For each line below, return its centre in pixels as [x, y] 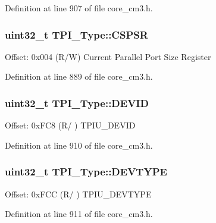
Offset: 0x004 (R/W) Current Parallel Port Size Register [108, 56]
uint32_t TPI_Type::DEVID [77, 103]
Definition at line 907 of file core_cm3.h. [79, 8]
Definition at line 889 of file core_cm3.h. [79, 76]
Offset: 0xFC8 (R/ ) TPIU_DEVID [70, 125]
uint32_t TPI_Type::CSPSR [76, 34]
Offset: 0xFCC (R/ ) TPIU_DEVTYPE [78, 194]
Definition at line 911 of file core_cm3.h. [79, 214]
